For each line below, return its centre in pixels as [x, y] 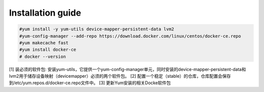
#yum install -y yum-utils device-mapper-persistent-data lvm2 [97, 29]
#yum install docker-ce [48, 50]
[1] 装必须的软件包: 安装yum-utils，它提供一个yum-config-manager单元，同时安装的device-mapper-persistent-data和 [128, 69]
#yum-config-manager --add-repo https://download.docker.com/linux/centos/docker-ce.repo [130, 36]
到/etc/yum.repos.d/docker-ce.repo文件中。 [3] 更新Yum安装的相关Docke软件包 [90, 83]
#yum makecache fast [44, 43]
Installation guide [45, 13]
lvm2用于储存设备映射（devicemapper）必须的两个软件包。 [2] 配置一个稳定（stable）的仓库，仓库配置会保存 [120, 76]
